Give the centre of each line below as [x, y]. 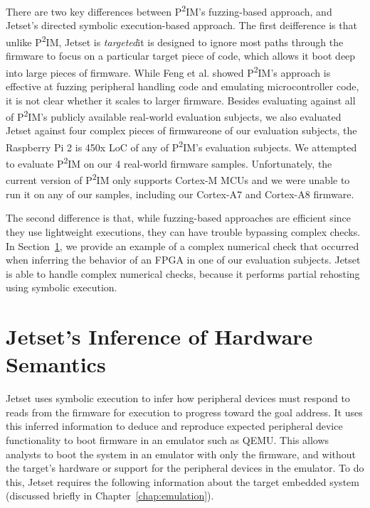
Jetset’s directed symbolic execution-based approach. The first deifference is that [181, 25]
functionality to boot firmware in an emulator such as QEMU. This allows [168, 439]
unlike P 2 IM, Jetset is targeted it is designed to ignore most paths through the [175, 40]
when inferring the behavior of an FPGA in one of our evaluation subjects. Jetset [183, 260]
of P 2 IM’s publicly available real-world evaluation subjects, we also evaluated [174, 115]
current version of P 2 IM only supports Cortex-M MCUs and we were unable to [178, 179]
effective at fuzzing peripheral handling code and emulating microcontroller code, [183, 86]
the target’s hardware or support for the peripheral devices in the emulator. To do [185, 468]
